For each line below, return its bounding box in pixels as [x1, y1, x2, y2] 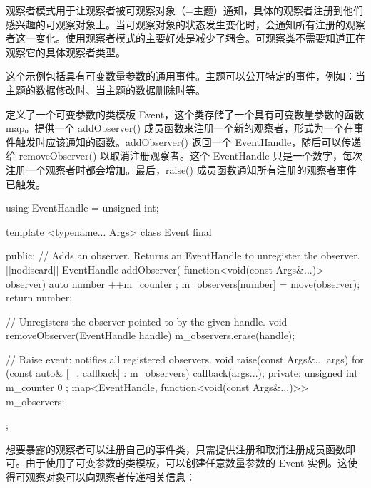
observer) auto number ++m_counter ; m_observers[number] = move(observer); [6, 276, 360, 291]
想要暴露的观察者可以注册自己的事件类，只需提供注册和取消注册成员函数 [6, 441, 345, 456]
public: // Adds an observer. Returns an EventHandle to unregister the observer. [6, 248, 360, 263]
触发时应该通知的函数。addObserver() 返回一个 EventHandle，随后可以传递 [15, 134, 362, 149]
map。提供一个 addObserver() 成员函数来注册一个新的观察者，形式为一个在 [6, 120, 354, 135]
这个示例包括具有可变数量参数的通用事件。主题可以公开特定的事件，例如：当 [6, 68, 365, 83]
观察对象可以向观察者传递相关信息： [25, 469, 195, 484]
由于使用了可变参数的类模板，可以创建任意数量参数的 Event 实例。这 [25, 455, 347, 470]
